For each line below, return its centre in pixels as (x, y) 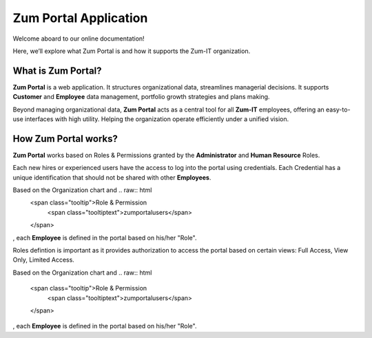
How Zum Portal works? (65, 139)
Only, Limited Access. (44, 260)
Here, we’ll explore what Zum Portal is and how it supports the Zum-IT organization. (132, 51)
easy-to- (338, 109)
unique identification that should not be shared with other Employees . (112, 177)
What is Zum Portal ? (58, 71)
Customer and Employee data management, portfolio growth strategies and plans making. (141, 97)
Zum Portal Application (80, 18)
